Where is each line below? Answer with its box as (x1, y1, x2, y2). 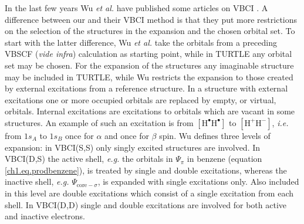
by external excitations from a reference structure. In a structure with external (5, 82, 288, 94)
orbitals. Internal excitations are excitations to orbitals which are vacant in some (5, 105, 295, 117)
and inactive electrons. (5, 210, 86, 222)
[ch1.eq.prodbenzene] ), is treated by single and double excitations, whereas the (5, 164, 287, 176)
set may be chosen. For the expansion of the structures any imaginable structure (5, 59, 294, 71)
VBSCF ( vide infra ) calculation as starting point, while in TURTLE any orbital (5, 47, 292, 60)
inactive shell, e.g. (5, 175, 69, 188)
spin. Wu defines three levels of (159, 129, 271, 141)
